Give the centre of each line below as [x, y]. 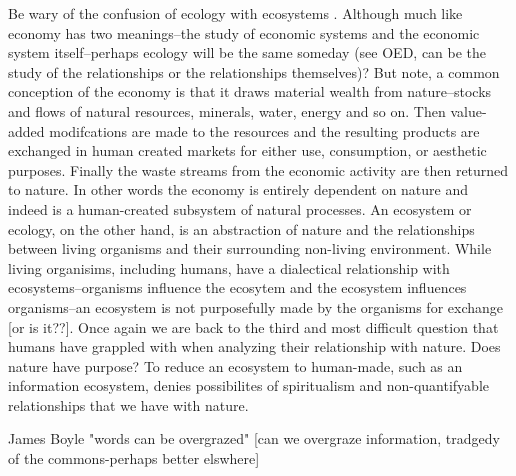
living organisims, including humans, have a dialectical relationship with [229, 267]
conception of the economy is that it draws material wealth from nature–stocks [250, 91]
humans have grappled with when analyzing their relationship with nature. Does [254, 346]
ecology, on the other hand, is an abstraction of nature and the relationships [241, 228]
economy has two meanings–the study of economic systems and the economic [244, 32]
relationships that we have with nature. [128, 404]
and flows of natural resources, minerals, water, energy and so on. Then [227, 110]
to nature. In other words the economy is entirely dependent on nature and [238, 189]
